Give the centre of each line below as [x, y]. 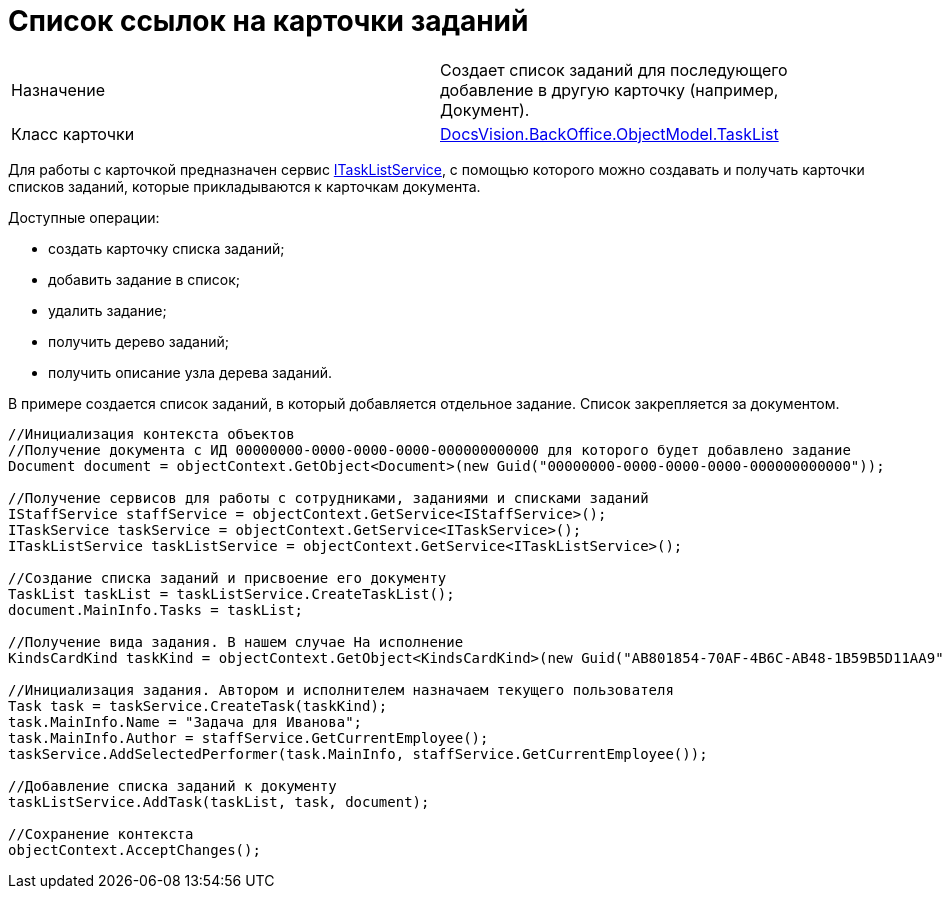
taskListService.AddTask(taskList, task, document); [219, 801]
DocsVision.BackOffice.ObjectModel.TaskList [609, 133]
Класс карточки [73, 133]
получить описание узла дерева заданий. [190, 372]
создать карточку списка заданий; [166, 248]
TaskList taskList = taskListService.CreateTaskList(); [231, 593]
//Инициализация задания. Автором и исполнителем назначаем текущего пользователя [341, 689]
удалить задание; [107, 310]
